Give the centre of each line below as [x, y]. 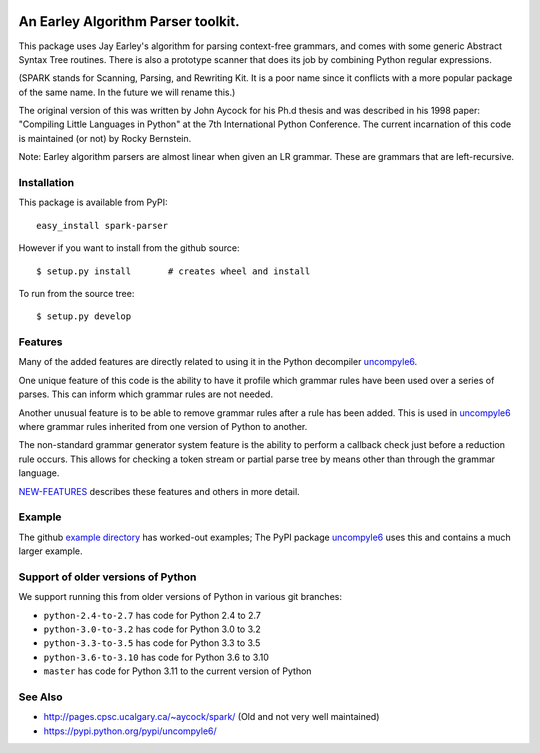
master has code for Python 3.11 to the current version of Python [177, 671]
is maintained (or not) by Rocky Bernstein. [105, 138]
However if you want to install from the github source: [129, 248]
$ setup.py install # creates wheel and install [173, 271]
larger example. [51, 551]
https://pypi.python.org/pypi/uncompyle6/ [130, 731]
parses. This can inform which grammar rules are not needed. [146, 394]
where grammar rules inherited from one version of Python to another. [163, 427]
